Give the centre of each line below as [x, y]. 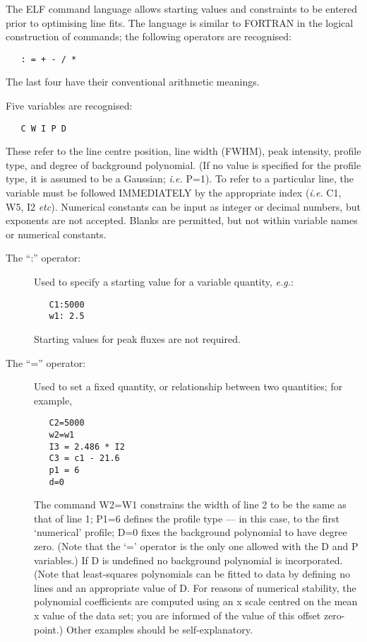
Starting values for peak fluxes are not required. [137, 338]
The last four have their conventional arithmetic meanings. [133, 82]
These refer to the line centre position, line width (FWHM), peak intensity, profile [183, 151]
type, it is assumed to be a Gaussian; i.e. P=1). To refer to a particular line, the [180, 179]
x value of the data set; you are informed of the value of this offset [178, 615]
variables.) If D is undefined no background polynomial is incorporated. [188, 560]
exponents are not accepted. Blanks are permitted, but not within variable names [182, 220]
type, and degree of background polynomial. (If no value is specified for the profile [183, 164]
